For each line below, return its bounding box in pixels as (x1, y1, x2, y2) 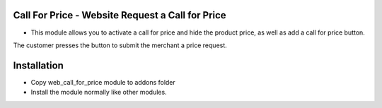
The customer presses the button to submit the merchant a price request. (13, 41, 228, 49)
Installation (13, 59, 64, 71)
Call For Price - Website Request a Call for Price (13, 9, 226, 21)
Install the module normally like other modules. (30, 88, 167, 97)
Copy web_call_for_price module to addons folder (30, 78, 176, 86)
